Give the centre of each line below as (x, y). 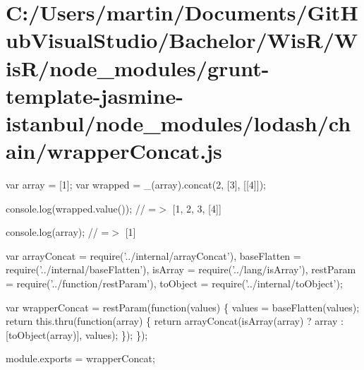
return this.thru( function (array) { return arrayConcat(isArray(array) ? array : (175, 321)
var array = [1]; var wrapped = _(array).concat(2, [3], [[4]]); (136, 185)
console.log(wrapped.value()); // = (81, 208)
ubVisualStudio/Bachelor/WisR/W (182, 40)
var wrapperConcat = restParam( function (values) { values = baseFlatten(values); (183, 307)
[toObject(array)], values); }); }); (77, 334)
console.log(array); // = (57, 232)
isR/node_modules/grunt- (138, 67)
